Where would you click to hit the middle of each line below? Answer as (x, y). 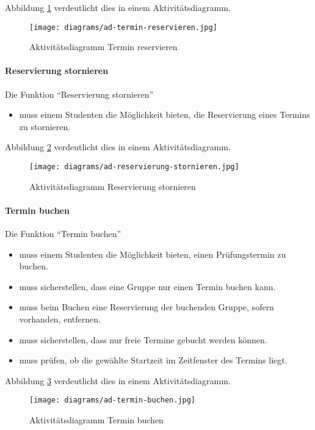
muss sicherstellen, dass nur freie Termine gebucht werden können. (143, 339)
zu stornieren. (45, 126)
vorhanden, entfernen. (60, 319)
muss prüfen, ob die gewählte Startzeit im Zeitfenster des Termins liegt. (153, 360)
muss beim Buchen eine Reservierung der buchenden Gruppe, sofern (147, 307)
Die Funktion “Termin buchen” (63, 234)
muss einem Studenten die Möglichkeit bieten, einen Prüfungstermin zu (153, 254)
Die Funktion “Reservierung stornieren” (79, 94)
